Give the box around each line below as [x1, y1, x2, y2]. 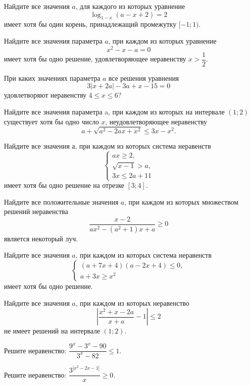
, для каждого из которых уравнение [75, 1, 185, 11]
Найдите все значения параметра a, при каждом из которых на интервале [4, 106, 225, 116]
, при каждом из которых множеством [124, 196, 239, 207]
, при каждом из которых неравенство [75, 297, 190, 308]
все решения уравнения [108, 72, 179, 83]
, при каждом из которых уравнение [108, 35, 217, 46]
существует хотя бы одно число [4, 116, 99, 126]
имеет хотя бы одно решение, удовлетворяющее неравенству [4, 54, 186, 64]
